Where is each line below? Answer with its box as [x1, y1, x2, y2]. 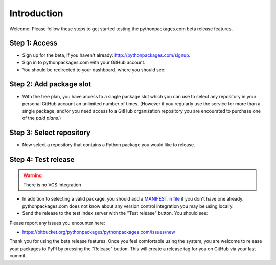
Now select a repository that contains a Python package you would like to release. [22, 142, 195, 148]
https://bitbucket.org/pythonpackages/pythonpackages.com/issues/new [22, 229, 175, 235]
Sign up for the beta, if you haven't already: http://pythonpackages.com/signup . [22, 52, 191, 58]
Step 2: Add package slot [9, 80, 91, 89]
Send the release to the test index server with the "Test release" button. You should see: [22, 210, 208, 216]
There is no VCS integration [23, 182, 81, 188]
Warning [23, 172, 42, 179]
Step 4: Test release [9, 155, 75, 164]
